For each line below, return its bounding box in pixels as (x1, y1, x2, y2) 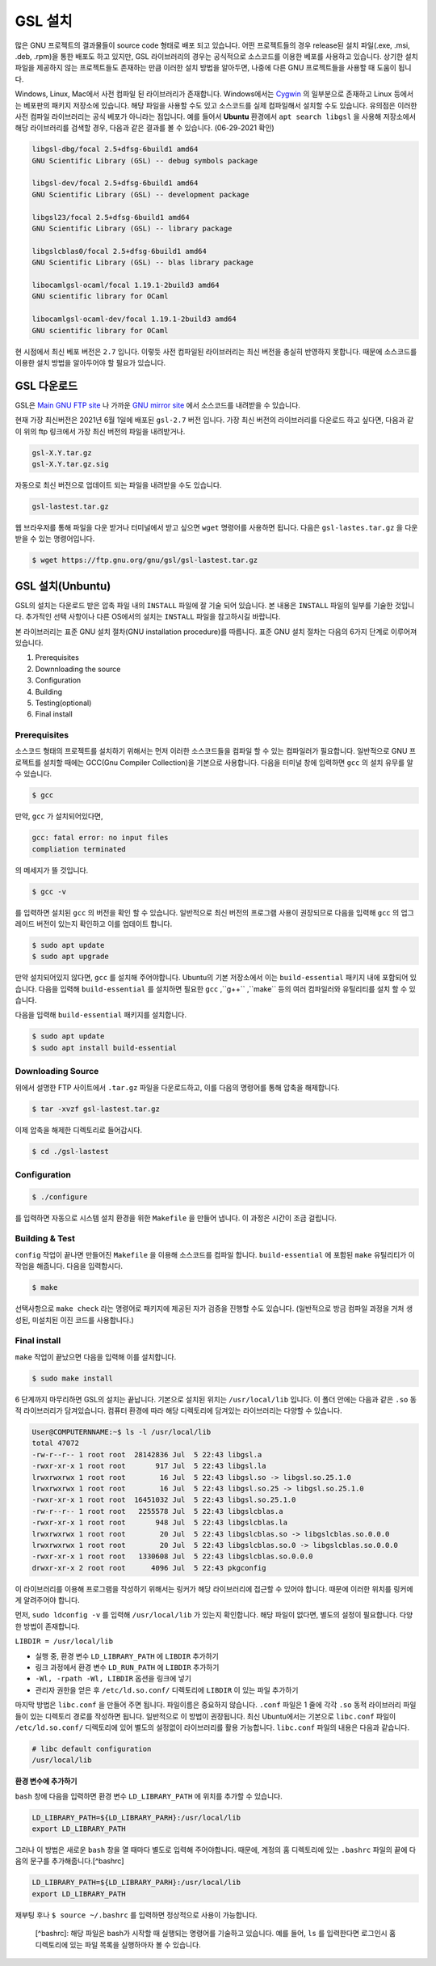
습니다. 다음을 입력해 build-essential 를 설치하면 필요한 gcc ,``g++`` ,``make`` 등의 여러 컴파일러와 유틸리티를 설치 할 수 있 (15, 983, 416, 994)
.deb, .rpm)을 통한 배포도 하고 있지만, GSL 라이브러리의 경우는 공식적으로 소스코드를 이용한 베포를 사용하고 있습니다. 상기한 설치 (15, 51, 419, 61)
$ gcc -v (31, 886, 67, 896)
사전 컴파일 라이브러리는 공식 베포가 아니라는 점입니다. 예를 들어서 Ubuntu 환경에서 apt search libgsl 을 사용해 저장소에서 (15, 112, 416, 121)
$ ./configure (31, 1192, 88, 1201)
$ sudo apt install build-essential (31, 1043, 178, 1052)
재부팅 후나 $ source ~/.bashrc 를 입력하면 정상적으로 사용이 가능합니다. (15, 1909, 258, 1920)
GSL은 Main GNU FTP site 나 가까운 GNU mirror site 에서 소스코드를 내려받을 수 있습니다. (15, 400, 300, 410)
